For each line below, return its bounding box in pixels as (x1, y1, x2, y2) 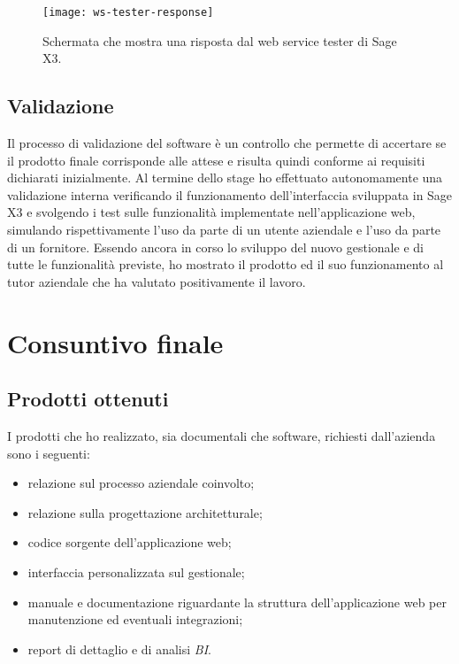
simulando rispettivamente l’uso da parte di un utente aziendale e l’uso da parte (7, 220, 441, 239)
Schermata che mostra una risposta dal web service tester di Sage (42, 31, 397, 50)
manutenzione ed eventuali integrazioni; (27, 610, 243, 629)
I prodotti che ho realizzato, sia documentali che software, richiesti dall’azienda (7, 426, 436, 444)
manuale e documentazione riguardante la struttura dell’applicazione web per (27, 592, 447, 611)
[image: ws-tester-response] (42, 6, 214, 19)
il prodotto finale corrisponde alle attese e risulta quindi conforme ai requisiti (7, 151, 425, 169)
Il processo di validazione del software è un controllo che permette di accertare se (7, 134, 447, 152)
